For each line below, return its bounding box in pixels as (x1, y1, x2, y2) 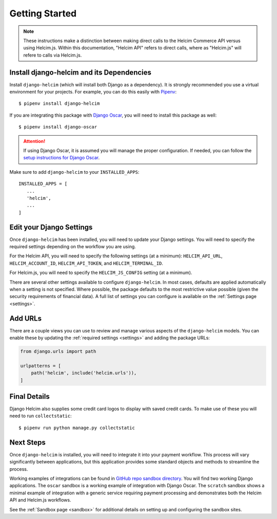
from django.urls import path (20, 348, 96, 355)
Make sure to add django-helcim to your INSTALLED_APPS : (9, 169, 140, 175)
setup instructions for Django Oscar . (23, 155, 100, 161)
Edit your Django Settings (9, 223, 93, 231)
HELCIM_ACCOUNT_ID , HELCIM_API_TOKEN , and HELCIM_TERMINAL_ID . (9, 260, 164, 266)
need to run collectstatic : (9, 413, 72, 419)
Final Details (9, 392, 50, 401)
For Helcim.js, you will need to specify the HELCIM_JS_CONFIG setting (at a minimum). (9, 270, 192, 276)
